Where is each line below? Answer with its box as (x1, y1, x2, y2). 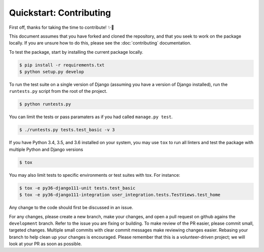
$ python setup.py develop (19, 69, 84, 75)
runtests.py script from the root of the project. (9, 88, 108, 94)
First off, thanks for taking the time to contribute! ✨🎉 (9, 24, 114, 30)
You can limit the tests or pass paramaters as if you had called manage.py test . (9, 114, 173, 120)
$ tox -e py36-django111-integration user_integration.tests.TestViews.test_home (19, 192, 221, 198)
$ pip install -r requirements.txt (19, 62, 105, 68)
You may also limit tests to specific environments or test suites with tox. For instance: (9, 172, 180, 178)
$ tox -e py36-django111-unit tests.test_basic (19, 185, 135, 190)
